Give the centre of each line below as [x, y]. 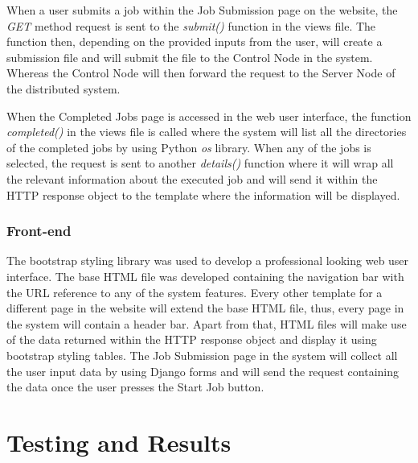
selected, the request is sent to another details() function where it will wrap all [200, 163]
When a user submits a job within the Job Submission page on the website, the [202, 10]
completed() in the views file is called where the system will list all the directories [207, 132]
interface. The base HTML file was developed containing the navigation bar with [205, 276]
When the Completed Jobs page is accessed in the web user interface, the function [209, 116]
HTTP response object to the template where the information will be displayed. [203, 194]
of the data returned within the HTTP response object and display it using [192, 339]
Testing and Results [119, 442]
